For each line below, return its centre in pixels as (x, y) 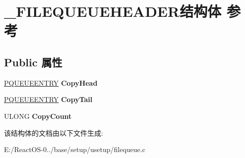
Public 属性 (33, 62)
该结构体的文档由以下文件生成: (54, 132)
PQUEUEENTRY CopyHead (51, 82)
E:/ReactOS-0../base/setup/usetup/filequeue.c (75, 149)
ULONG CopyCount (38, 116)
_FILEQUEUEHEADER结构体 (113, 11)
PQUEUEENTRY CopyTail (48, 99)
